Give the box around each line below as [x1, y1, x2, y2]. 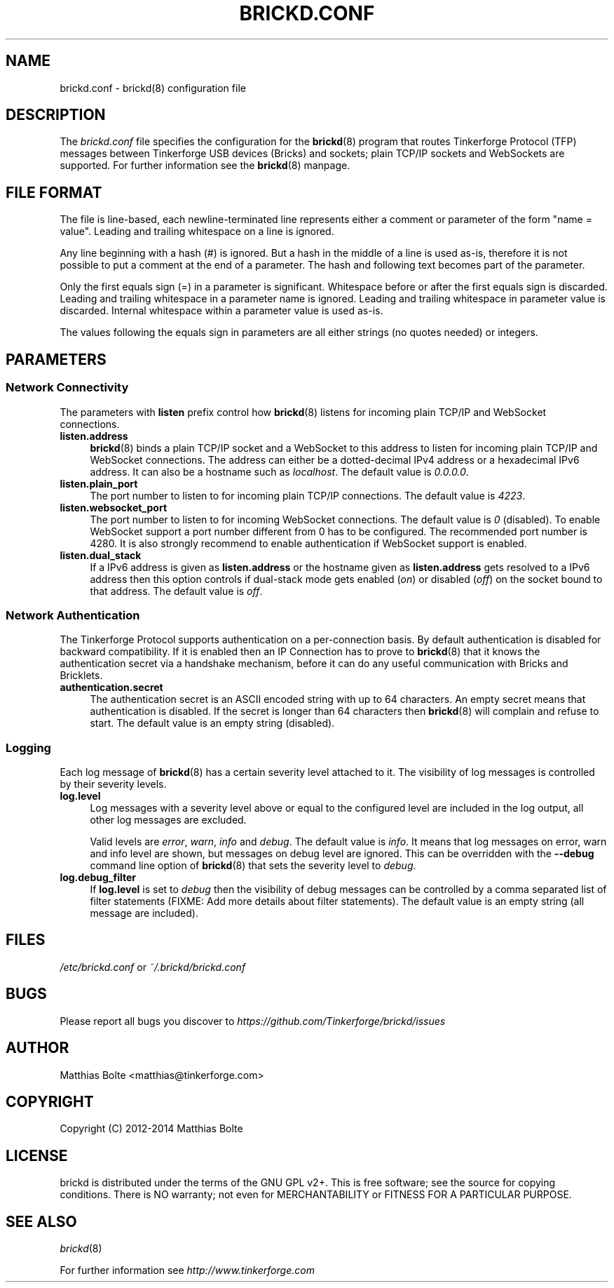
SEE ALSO [6, 1212, 77, 1230]
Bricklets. [60, 669, 103, 682]
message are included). [90, 907, 198, 919]
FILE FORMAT [6, 183, 102, 201]
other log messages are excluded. [90, 814, 247, 826]
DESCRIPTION [6, 106, 106, 124]
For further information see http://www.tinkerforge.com [60, 1264, 315, 1277]
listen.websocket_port [60, 501, 168, 514]
